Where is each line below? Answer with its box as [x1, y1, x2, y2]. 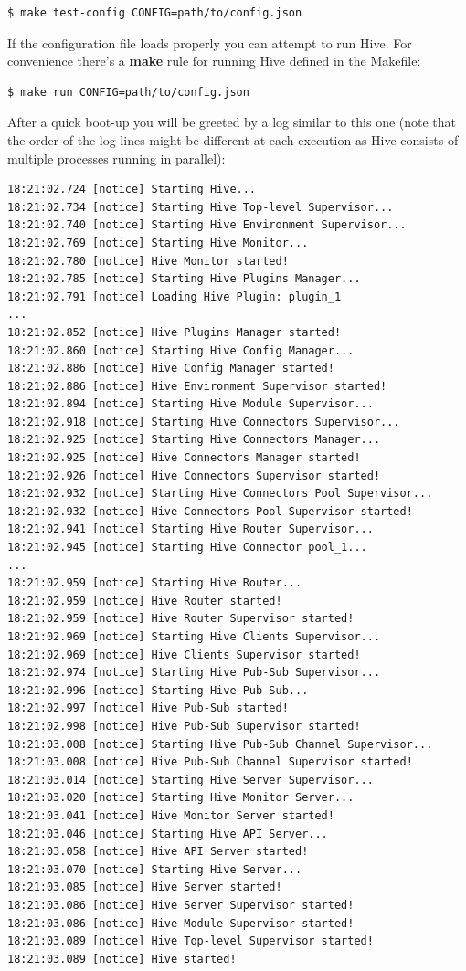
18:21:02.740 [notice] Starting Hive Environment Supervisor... [7, 218, 407, 232]
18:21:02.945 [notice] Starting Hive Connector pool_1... [7, 541, 367, 554]
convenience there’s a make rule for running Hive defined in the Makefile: [7, 51, 421, 70]
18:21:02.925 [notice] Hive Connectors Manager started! [7, 451, 361, 465]
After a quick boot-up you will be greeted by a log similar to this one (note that [7, 112, 457, 132]
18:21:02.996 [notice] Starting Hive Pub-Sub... [7, 683, 309, 697]
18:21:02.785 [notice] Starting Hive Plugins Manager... [7, 272, 361, 286]
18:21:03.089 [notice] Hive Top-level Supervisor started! [7, 934, 374, 948]
